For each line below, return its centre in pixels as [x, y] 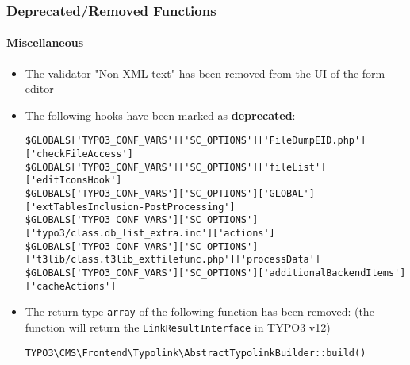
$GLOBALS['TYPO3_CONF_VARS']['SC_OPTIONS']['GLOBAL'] [170, 194]
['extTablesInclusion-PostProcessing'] [130, 207]
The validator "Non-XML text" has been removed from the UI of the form [205, 73]
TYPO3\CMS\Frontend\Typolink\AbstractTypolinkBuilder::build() [195, 353]
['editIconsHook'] [73, 181]
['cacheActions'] [71, 286]
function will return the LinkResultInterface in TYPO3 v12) [178, 327]
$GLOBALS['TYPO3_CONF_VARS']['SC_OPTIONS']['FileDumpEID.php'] [195, 141]
